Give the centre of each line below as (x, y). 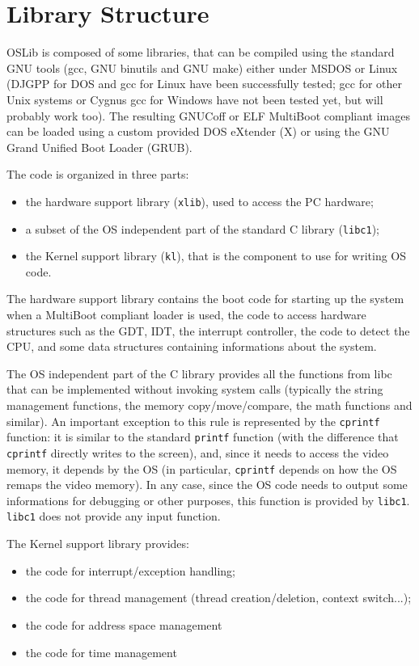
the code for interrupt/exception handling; (130, 570)
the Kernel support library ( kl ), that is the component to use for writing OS (216, 256)
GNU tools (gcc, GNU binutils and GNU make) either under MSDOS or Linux (202, 67)
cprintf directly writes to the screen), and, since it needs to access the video (198, 452)
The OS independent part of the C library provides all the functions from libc (199, 373)
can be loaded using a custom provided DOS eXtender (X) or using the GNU (198, 131)
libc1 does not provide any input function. (114, 516)
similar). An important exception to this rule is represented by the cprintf (193, 421)
